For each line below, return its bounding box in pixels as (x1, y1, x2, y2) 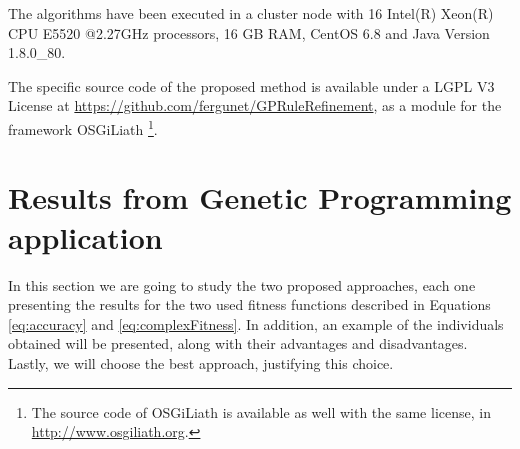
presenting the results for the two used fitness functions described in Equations (8, 294, 491, 315)
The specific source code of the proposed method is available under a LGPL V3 (8, 75, 495, 96)
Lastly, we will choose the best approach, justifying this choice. (8, 352, 394, 373)
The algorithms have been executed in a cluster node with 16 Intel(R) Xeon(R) (8, 3, 494, 23)
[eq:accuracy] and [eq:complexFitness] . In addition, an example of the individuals (8, 313, 504, 334)
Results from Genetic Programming (8, 177, 512, 218)
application (8, 216, 163, 257)
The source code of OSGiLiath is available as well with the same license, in (31, 401, 491, 422)
